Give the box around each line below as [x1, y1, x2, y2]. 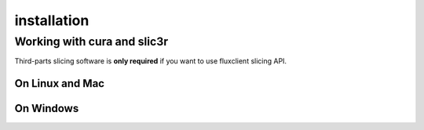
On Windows [14, 102, 79, 115]
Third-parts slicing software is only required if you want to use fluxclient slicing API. [14, 56, 287, 66]
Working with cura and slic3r [14, 34, 169, 49]
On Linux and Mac [14, 77, 105, 90]
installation [14, 12, 90, 29]
